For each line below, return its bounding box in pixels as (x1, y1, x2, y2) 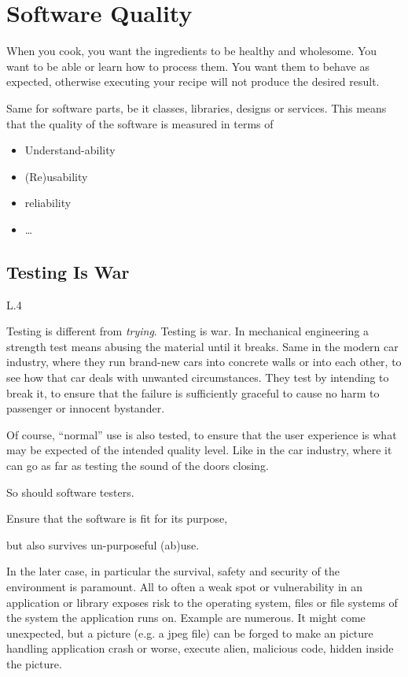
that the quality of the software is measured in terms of (6, 115, 274, 131)
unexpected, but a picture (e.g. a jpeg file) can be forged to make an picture (6, 624, 373, 641)
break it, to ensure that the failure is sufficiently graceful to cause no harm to (6, 384, 380, 401)
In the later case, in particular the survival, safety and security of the (6, 563, 340, 579)
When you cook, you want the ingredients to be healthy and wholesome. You (6, 43, 377, 59)
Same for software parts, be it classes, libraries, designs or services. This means (6, 99, 387, 116)
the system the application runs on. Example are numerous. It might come (6, 609, 366, 626)
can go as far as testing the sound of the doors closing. (6, 457, 269, 474)
